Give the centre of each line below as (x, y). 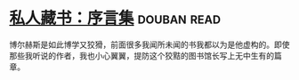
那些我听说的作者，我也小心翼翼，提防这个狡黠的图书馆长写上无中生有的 (141, 55)
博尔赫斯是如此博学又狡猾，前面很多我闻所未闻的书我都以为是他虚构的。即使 (149, 44)
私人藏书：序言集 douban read (115, 18)
